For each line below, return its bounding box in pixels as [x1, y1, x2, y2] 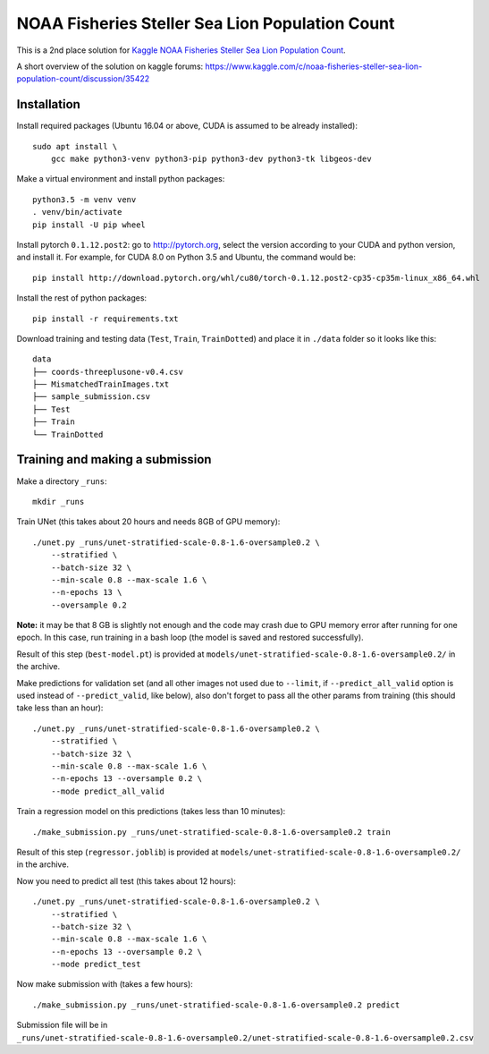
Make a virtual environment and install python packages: [16, 174, 225, 184]
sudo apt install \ [32, 141, 118, 151]
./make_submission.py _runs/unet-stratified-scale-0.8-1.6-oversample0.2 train [32, 827, 391, 837]
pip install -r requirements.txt [32, 313, 179, 324]
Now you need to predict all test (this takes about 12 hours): [16, 875, 237, 886]
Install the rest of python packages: [16, 293, 148, 303]
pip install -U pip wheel [32, 219, 147, 230]
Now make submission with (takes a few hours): [16, 979, 194, 990]
